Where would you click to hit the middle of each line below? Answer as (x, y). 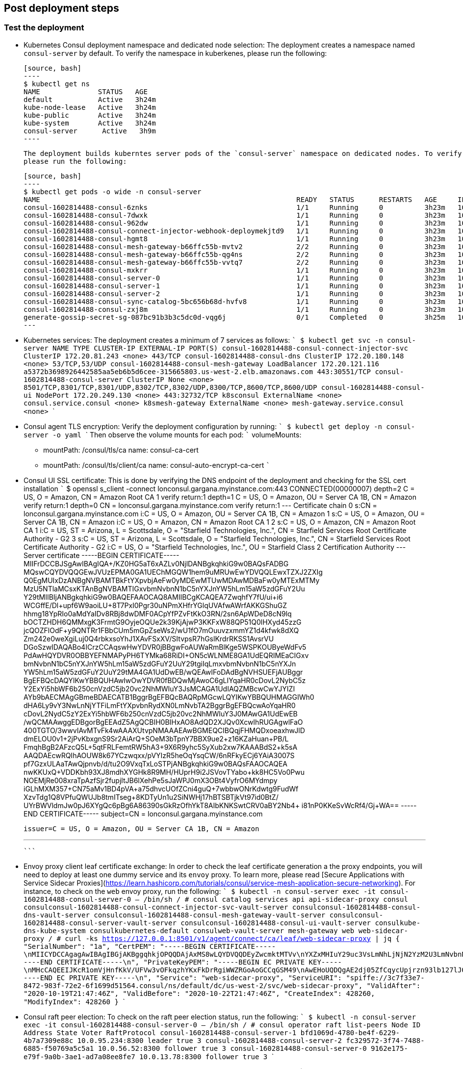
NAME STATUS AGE (86, 91)
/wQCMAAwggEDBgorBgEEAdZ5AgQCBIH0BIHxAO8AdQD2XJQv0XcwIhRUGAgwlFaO (163, 722)
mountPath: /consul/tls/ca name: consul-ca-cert (121, 450)
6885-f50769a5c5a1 (59, 1048)
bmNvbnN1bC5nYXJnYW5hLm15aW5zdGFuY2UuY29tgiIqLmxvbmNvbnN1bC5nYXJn (160, 663)
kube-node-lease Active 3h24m (90, 107)
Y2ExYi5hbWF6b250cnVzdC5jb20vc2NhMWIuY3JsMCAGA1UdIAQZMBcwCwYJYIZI (159, 688)
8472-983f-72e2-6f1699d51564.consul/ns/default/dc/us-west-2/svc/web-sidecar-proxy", (193, 985)
